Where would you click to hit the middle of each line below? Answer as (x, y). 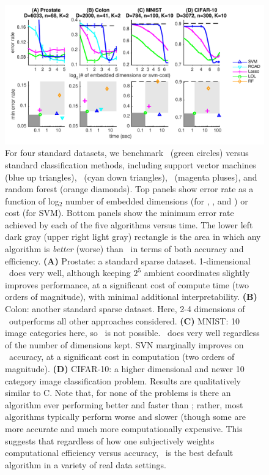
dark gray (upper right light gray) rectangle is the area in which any (133, 237)
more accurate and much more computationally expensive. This (124, 428)
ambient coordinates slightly (197, 273)
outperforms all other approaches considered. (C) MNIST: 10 (124, 320)
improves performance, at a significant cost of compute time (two (127, 284)
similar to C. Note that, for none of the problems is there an (118, 393)
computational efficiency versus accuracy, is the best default (119, 453)
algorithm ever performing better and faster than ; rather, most (124, 404)
